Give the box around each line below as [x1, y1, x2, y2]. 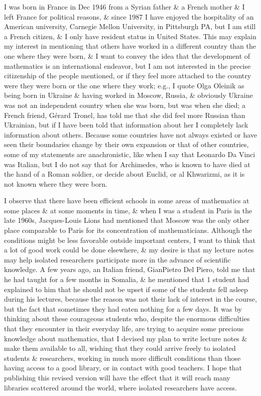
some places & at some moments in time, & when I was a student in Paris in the [4, 205, 252, 215]
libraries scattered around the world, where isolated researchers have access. [4, 382, 237, 392]
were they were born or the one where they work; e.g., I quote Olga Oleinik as [4, 80, 244, 90]
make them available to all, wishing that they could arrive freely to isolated [4, 343, 236, 353]
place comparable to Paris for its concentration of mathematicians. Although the [4, 225, 252, 235]
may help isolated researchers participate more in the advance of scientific [4, 254, 231, 265]
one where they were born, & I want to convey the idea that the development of [4, 50, 250, 61]
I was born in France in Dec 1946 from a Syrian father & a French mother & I [4, 2, 245, 12]
